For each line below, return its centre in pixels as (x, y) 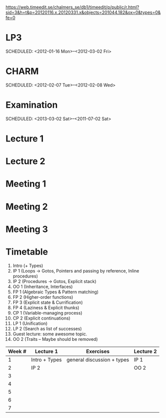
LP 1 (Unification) (30, 323)
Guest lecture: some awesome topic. (50, 334)
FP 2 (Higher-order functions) (43, 297)
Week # (17, 351)
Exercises (98, 351)
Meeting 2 (27, 207)
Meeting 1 (26, 184)
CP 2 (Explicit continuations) (41, 318)
